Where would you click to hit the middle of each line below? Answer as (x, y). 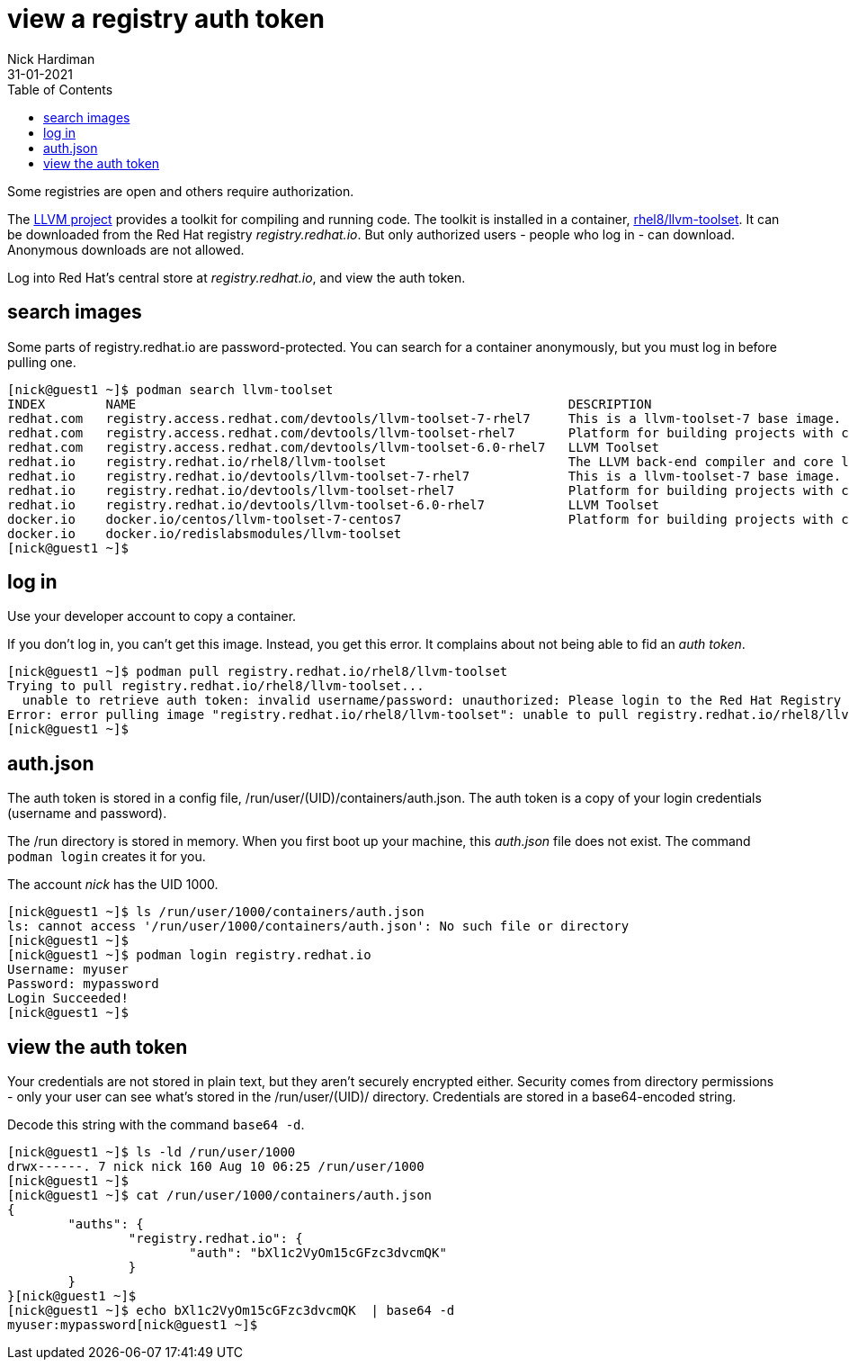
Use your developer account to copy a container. (152, 616)
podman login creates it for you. (107, 857)
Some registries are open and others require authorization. (181, 191)
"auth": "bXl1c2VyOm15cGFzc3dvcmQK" (318, 1253)
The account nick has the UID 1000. (113, 885)
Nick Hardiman (51, 58)
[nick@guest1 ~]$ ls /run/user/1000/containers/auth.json (216, 912)
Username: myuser (68, 970)
